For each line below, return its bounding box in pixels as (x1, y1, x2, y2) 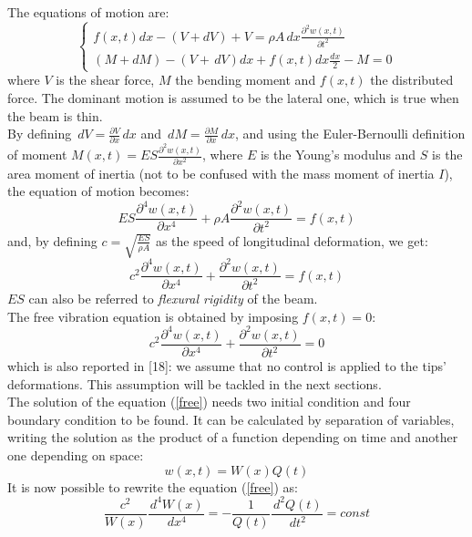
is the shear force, (56, 70, 155, 89)
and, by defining (7, 231, 97, 250)
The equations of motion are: (7, 3, 169, 21)
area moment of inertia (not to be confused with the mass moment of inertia (7, 163, 435, 182)
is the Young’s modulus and (260, 145, 416, 164)
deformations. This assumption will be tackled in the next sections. (7, 374, 382, 393)
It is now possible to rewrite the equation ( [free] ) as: (7, 477, 298, 496)
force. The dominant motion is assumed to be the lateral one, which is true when (7, 88, 459, 107)
